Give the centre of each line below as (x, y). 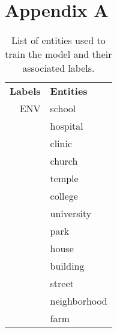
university (71, 214)
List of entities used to (58, 40)
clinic (61, 144)
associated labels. (58, 68)
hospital (67, 126)
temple (64, 179)
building (67, 266)
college (64, 196)
